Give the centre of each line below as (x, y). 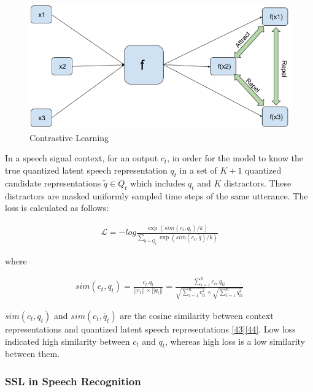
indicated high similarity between (68, 341)
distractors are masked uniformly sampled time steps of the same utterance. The (156, 195)
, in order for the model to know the (235, 158)
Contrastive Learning (69, 137)
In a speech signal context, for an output (82, 158)
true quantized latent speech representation (86, 170)
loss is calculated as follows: (57, 208)
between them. (33, 354)
